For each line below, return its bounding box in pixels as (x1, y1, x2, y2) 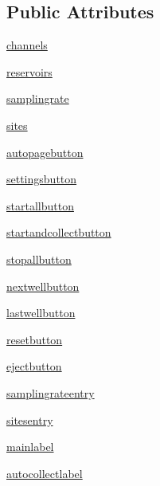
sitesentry (6, 411, 53, 428)
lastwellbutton (6, 304, 76, 321)
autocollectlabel (6, 464, 83, 481)
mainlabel (6, 438, 54, 455)
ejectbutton (6, 358, 62, 374)
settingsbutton (6, 170, 77, 187)
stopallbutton (6, 250, 72, 267)
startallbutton (6, 197, 74, 214)
